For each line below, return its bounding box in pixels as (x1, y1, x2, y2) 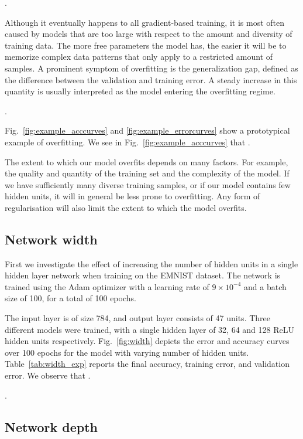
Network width (5, 230, 98, 248)
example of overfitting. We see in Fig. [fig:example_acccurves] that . (5, 135, 250, 148)
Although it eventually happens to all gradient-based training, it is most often (5, 16, 284, 28)
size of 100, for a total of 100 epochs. (5, 292, 136, 304)
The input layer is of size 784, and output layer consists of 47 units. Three (5, 312, 271, 324)
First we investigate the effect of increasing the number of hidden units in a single (5, 257, 298, 270)
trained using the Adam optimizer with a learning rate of (5, 280, 209, 292)
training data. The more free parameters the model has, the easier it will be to (5, 39, 287, 51)
